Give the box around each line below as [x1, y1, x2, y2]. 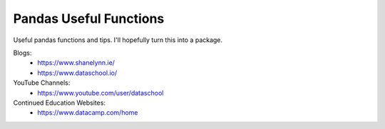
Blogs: [13, 48, 32, 57]
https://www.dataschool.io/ [37, 68, 118, 77]
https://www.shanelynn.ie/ [37, 58, 115, 67]
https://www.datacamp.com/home [37, 108, 138, 117]
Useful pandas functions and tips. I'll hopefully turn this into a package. [13, 36, 223, 44]
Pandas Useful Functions [13, 11, 165, 26]
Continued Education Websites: [13, 98, 106, 107]
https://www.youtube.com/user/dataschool [37, 88, 164, 97]
